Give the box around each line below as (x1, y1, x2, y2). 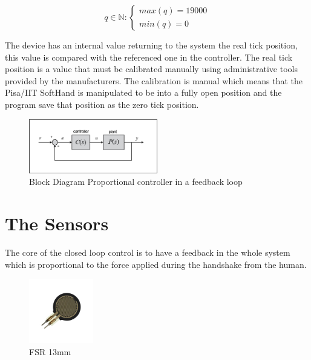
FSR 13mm (29, 345, 71, 358)
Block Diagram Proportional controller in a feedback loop (29, 175, 243, 188)
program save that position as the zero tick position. (5, 98, 199, 110)
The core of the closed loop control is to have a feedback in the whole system (5, 246, 290, 259)
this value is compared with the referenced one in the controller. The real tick (5, 50, 293, 63)
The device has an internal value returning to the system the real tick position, (5, 39, 298, 51)
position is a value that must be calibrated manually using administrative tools (5, 62, 298, 75)
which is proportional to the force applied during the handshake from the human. (5, 258, 307, 270)
